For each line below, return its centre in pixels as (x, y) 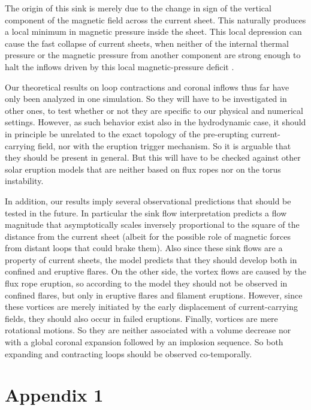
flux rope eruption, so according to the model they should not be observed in (146, 283)
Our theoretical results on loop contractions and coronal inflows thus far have (147, 87)
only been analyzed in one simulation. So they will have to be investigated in (146, 99)
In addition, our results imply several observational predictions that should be (148, 201)
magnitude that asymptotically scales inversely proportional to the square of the (152, 224)
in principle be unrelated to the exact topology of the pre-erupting (127, 133)
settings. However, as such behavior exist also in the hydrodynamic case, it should (155, 122)
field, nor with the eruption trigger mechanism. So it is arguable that (164, 145)
